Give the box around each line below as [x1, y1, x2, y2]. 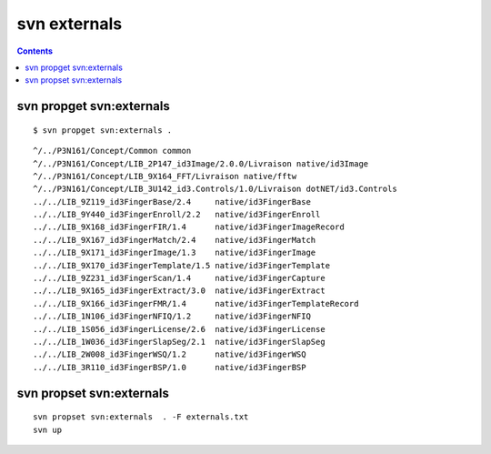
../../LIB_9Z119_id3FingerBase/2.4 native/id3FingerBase [33, 197, 311, 207]
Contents [16, 45, 54, 56]
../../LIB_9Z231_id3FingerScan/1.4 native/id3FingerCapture [33, 273, 326, 284]
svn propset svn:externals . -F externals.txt [33, 412, 249, 422]
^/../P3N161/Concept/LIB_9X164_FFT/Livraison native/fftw [33, 171, 297, 181]
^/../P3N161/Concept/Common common [33, 146, 192, 156]
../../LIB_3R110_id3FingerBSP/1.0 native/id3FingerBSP [33, 362, 306, 372]
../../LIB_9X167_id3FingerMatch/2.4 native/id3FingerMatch [33, 235, 316, 245]
